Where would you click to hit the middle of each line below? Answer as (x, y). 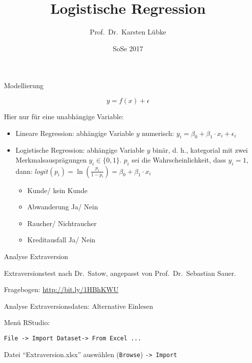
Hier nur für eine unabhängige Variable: (64, 116)
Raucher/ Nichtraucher (62, 223)
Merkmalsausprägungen (51, 159)
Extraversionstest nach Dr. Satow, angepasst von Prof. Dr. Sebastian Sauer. (120, 273)
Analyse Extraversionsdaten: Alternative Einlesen (79, 306)
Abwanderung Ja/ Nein (63, 207)
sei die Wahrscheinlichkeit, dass (179, 159)
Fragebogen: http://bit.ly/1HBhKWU (61, 289)
